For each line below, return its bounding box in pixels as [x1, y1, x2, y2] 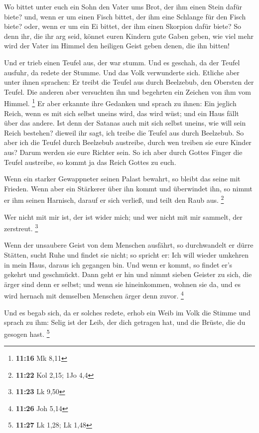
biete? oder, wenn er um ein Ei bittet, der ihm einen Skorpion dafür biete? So [4, 21, 242, 31]
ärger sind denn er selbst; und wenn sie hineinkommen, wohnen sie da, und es [4, 279, 241, 289]
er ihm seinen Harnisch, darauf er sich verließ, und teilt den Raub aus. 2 [4, 193, 224, 205]
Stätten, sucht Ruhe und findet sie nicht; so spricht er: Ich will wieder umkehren [4, 250, 249, 260]
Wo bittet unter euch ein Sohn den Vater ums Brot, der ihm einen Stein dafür [4, 1, 243, 11]
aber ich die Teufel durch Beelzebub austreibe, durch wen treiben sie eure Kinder [4, 137, 252, 147]
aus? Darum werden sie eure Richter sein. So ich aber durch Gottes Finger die [4, 146, 243, 157]
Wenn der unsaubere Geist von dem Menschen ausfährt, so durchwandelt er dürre [4, 240, 254, 250]
